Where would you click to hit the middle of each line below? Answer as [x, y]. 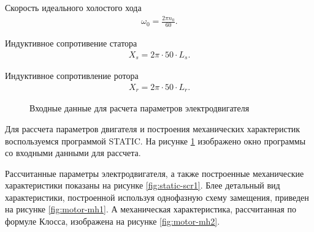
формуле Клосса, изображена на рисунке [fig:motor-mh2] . [113, 221]
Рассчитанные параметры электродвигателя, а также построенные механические [155, 173]
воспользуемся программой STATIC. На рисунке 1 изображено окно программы [155, 140]
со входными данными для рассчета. [73, 153]
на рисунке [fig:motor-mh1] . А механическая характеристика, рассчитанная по [151, 209]
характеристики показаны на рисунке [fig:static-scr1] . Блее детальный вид [143, 185]
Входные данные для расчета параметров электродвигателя [140, 108]
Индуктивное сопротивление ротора [72, 76]
